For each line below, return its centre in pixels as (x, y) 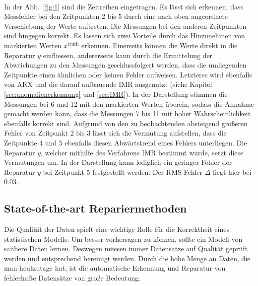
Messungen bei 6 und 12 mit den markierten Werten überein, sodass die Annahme (129, 104)
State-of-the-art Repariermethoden (96, 208)
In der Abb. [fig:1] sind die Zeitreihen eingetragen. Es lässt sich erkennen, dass (124, 6)
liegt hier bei (232, 172)
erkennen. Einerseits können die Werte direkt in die (160, 45)
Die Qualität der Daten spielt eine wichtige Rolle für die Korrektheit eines (117, 229)
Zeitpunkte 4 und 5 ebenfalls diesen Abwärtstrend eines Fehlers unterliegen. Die (126, 142)
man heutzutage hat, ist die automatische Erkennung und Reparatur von (115, 268)
